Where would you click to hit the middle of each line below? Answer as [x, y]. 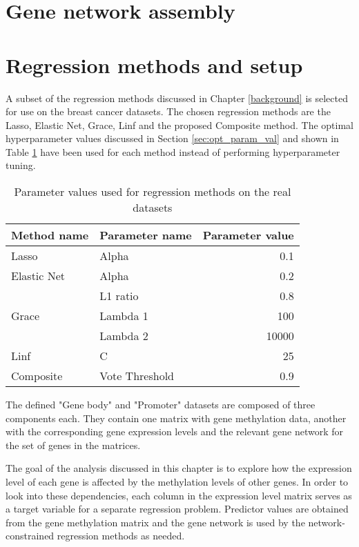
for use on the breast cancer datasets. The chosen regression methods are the [168, 111]
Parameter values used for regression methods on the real [153, 192]
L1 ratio [119, 296]
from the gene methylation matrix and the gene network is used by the [155, 522]
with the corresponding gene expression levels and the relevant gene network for [174, 431]
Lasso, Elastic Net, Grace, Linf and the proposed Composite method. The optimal [179, 125]
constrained [30, 536]
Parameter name [146, 235]
